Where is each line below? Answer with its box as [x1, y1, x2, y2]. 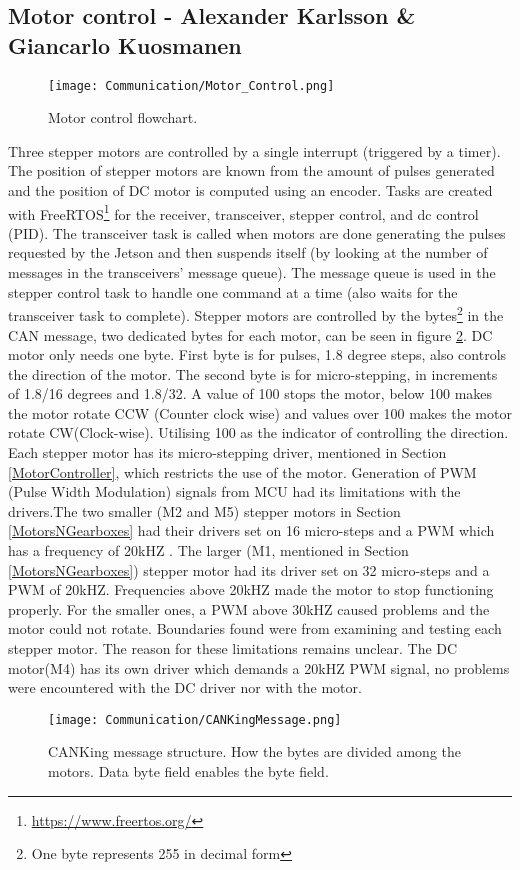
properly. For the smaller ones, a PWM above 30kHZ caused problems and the [8, 598, 490, 619]
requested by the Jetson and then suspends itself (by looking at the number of [8, 242, 488, 263]
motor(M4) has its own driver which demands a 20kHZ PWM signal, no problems [8, 657, 510, 678]
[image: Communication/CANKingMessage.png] [48, 712, 342, 727]
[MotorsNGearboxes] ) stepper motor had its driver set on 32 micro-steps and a [8, 559, 490, 580]
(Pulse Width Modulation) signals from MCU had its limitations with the [8, 481, 461, 502]
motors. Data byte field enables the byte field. [48, 761, 329, 782]
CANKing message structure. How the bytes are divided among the [48, 741, 461, 762]
